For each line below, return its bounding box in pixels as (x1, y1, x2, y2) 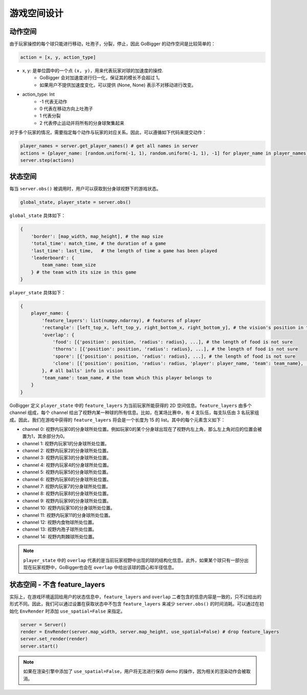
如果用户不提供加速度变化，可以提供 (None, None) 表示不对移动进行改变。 (39, 82, 196, 88)
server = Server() (20, 622, 67, 627)
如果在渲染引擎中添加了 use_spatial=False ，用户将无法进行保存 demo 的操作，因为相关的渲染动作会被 (23, 668, 247, 675)
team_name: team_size (41, 262, 96, 268)
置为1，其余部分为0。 (22, 433, 68, 440)
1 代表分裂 (39, 113, 61, 119)
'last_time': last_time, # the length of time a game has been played (31, 248, 217, 253)
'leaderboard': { (31, 255, 75, 260)
